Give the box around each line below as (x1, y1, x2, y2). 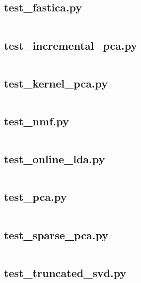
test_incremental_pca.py (4, 37, 138, 53)
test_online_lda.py (4, 151, 105, 167)
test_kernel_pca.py (4, 75, 108, 91)
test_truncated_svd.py (4, 265, 127, 280)
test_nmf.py (4, 113, 69, 128)
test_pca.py (4, 189, 67, 204)
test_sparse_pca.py (4, 227, 108, 242)
